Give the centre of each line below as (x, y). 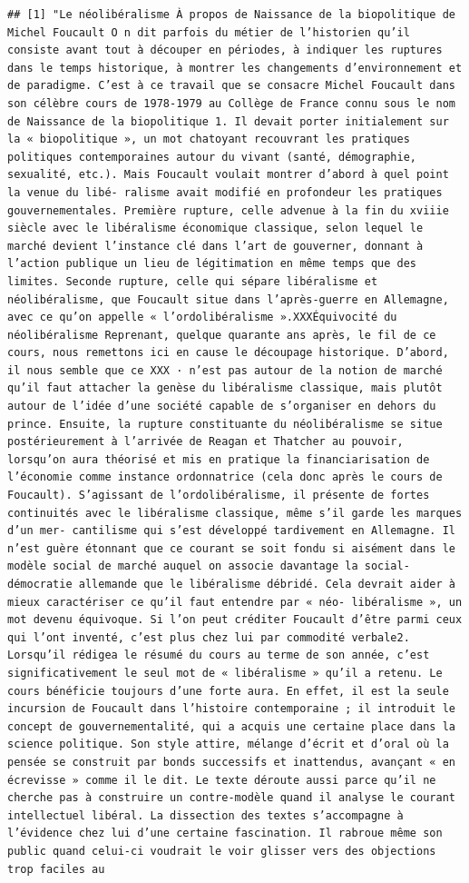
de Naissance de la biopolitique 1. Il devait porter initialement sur (228, 121)
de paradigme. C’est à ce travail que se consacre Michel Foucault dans (231, 86)
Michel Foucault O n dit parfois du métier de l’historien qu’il (209, 32)
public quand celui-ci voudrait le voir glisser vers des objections (222, 851)
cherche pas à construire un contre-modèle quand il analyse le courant (231, 798)
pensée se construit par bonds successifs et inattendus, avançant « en (231, 762)
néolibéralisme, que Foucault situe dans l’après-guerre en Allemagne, (228, 299)
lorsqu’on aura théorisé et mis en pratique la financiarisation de (219, 459)
